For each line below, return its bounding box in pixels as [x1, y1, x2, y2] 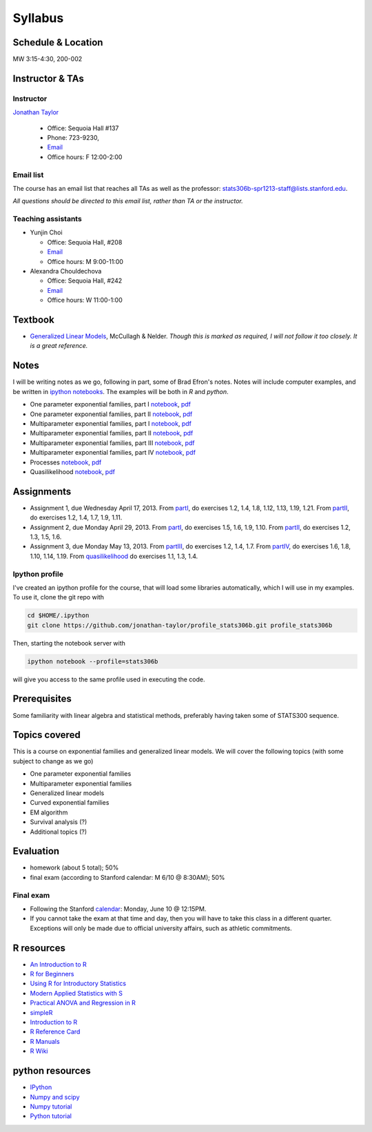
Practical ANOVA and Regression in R [30, 999, 136, 1007]
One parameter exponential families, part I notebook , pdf [30, 400, 192, 409]
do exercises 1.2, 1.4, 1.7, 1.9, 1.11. [30, 513, 123, 522]
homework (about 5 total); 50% [30, 863, 119, 872]
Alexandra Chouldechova [30, 267, 102, 276]
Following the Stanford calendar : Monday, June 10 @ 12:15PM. [30, 905, 207, 913]
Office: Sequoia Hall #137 [47, 124, 119, 132]
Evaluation [12, 845, 60, 857]
